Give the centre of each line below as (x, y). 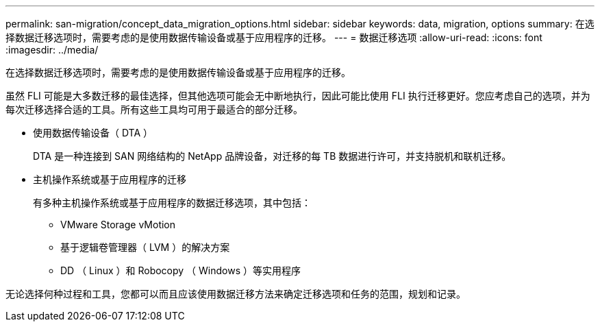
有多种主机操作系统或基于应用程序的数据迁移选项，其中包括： (172, 203)
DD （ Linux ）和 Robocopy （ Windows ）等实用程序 (181, 270)
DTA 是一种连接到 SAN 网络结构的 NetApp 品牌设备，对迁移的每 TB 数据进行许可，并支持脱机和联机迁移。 (272, 156)
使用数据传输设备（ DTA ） (93, 133)
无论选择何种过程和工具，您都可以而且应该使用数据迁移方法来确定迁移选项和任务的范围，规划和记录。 (236, 294)
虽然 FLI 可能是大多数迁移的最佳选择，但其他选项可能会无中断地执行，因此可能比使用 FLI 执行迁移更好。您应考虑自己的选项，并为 (298, 96)
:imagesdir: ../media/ (52, 50)
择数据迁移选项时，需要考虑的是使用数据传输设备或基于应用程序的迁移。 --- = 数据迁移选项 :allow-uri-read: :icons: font (274, 37)
